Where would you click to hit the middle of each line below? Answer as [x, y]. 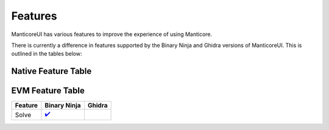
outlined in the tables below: [47, 54]
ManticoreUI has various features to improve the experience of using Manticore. [112, 34]
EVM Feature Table [48, 91]
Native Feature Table [51, 71]
